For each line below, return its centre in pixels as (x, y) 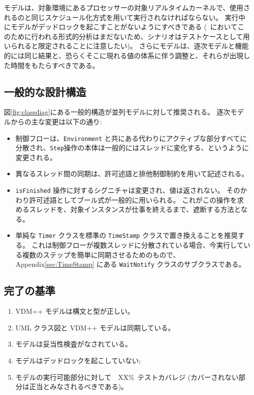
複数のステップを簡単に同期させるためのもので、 (101, 254)
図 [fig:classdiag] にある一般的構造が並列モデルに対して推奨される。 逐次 (117, 112)
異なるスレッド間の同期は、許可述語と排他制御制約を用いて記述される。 (132, 174)
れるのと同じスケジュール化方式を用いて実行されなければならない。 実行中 (125, 17)
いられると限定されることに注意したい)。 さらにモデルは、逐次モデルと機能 (127, 46)
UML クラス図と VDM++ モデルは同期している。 (95, 327)
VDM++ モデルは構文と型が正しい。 (75, 311)
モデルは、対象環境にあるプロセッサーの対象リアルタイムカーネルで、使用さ (127, 7)
